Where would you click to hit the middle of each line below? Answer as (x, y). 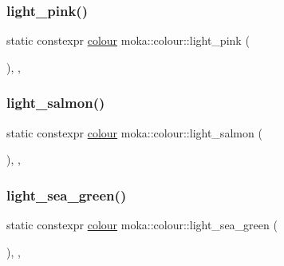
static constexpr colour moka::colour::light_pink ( (128, 40)
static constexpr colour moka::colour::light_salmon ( (134, 132)
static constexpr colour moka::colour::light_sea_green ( (142, 225)
